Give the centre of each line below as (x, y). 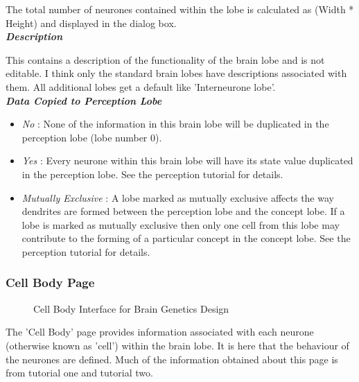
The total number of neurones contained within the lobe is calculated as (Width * (180, 9)
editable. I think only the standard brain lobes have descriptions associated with (176, 73)
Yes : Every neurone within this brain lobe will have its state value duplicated (187, 160)
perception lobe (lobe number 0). (92, 137)
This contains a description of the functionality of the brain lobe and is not (165, 59)
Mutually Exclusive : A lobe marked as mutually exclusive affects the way (178, 197)
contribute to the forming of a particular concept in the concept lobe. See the (186, 238)
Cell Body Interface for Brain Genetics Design (131, 308)
